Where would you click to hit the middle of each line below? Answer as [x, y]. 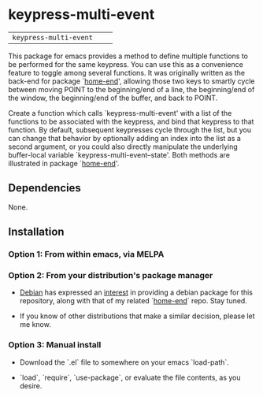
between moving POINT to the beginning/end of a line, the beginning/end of [131, 89]
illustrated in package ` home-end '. [64, 163]
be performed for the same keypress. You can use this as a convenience [126, 64]
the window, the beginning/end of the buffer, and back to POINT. [113, 98]
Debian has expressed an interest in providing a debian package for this [136, 292]
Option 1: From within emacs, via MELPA [86, 254]
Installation [36, 232]
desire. [31, 386]
